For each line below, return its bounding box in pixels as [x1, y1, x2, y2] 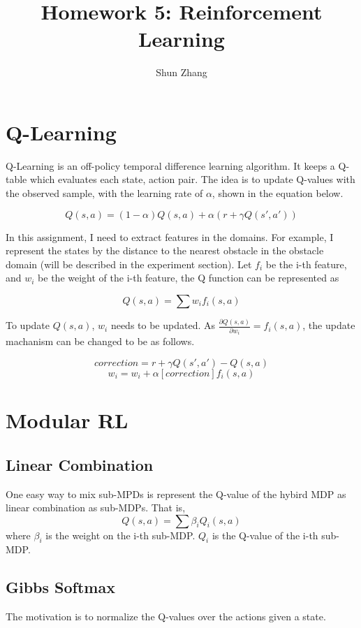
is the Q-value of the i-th [212, 527, 318, 542]
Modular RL [6, 406, 128, 435]
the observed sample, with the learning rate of [6, 186, 203, 200]
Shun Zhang [156, 65, 207, 80]
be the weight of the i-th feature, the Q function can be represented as [38, 270, 339, 285]
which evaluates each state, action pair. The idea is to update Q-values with [29, 172, 355, 187]
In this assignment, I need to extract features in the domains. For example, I [6, 229, 334, 244]
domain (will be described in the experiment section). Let [6, 256, 252, 271]
